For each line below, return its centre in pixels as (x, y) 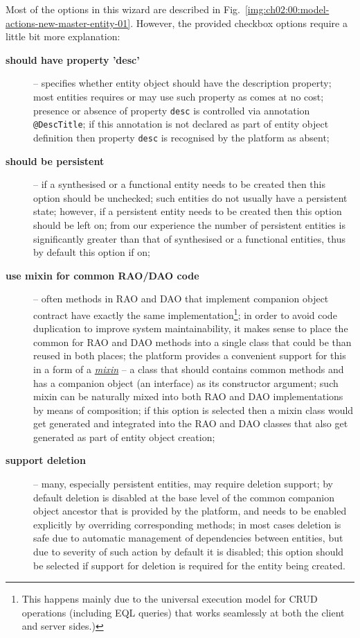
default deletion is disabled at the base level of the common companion (184, 497)
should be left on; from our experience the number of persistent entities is (189, 224)
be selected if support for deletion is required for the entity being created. (189, 565)
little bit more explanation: (63, 36)
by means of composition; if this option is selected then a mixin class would (193, 409)
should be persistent (55, 161)
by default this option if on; (92, 252)
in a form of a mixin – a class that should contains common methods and (189, 369)
